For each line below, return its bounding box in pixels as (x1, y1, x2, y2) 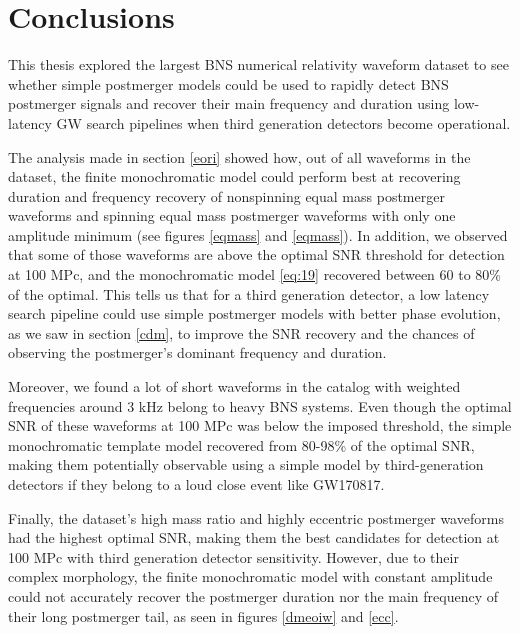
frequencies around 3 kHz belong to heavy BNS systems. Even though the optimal (8, 395, 512, 416)
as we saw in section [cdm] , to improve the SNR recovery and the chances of (8, 322, 475, 343)
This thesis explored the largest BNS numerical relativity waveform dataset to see (8, 54, 509, 75)
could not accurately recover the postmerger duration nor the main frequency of (8, 585, 499, 606)
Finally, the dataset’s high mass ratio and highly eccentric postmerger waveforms (8, 507, 504, 528)
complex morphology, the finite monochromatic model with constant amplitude (8, 566, 493, 587)
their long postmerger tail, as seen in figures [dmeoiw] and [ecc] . (8, 605, 399, 626)
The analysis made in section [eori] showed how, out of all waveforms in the (8, 146, 471, 167)
